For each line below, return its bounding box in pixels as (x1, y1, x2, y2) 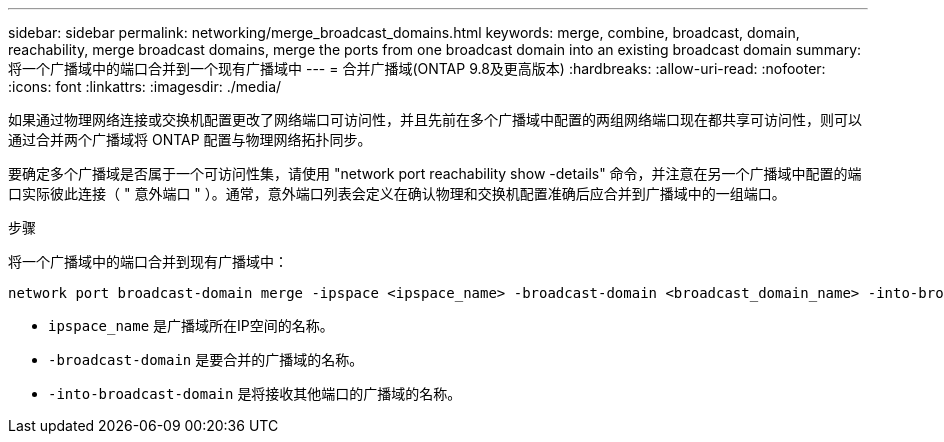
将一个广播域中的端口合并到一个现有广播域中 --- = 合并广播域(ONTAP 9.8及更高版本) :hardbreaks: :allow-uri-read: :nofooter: (8, 60, 826, 77)
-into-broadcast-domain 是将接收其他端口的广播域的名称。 (48, 385, 462, 402)
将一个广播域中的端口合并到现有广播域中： (8, 253, 288, 270)
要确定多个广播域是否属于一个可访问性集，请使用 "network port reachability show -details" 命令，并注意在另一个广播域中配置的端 (8, 165, 862, 182)
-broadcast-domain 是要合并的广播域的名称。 (48, 351, 364, 368)
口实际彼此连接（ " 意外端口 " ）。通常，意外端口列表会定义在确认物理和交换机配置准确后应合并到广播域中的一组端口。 (8, 185, 786, 202)
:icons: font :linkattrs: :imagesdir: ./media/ (8, 78, 282, 95)
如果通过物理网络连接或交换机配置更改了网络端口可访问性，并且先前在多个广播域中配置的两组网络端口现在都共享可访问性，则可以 (8, 111, 862, 128)
